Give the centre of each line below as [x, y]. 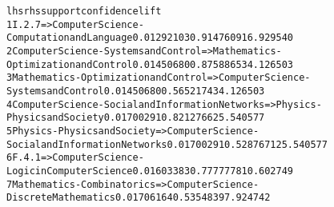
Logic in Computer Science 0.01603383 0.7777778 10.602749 [150, 171]
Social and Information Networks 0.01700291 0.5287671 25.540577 [167, 144]
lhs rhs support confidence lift [84, 11]
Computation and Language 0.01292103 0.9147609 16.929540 [150, 38]
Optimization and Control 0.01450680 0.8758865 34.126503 [150, 64]
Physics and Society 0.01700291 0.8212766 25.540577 [136, 118]
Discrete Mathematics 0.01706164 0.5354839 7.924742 [139, 198]
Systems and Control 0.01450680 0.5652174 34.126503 [136, 91]
